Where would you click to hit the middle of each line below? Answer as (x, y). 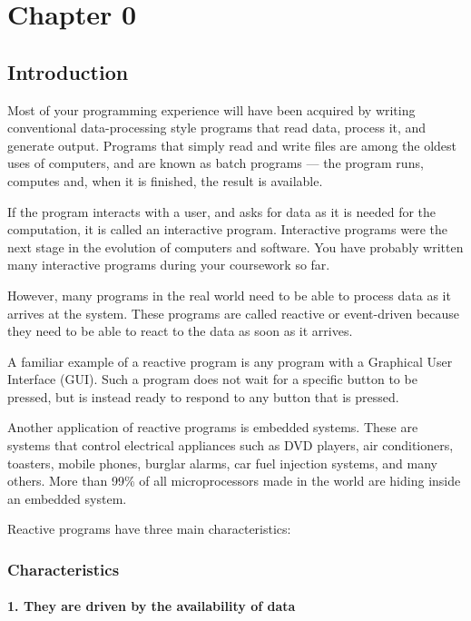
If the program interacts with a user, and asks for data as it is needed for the (222, 211)
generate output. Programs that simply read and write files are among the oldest (232, 145)
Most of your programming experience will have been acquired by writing (211, 109)
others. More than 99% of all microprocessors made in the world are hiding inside (234, 481)
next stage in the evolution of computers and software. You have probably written (235, 246)
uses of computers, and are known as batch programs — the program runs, (216, 163)
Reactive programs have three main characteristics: (149, 529)
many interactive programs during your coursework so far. (169, 265)
